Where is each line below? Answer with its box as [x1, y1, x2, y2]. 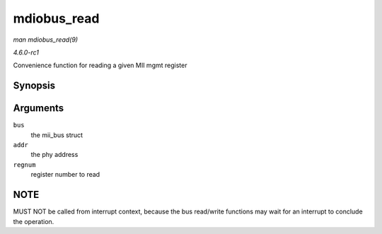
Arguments [13, 103, 64, 115]
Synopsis [13, 80, 56, 92]
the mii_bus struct [30, 131, 83, 139]
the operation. [13, 217, 54, 226]
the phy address [30, 151, 79, 159]
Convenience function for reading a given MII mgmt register [13, 61, 187, 70]
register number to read [30, 170, 100, 179]
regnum [13, 160, 36, 169]
